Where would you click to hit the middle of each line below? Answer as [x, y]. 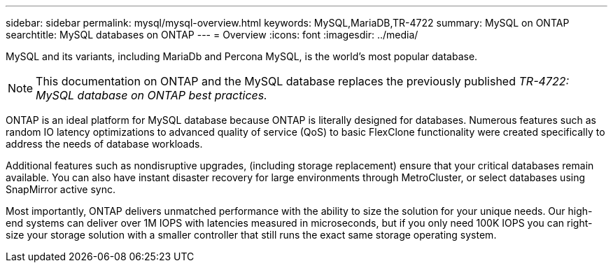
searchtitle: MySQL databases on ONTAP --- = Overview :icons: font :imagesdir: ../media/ [212, 35]
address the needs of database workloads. [104, 144]
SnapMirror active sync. [61, 189]
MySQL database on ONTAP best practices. [152, 95]
